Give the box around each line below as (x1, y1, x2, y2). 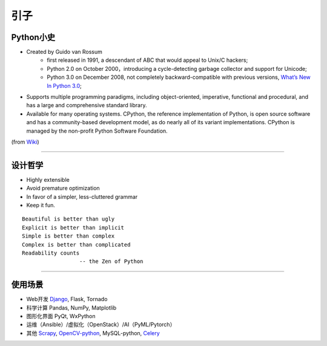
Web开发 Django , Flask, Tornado (26, 296, 108, 303)
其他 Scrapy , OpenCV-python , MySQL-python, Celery (26, 329, 160, 336)
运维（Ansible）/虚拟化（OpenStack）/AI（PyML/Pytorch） (26, 321, 176, 328)
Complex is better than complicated (22, 241, 131, 248)
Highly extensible (26, 176, 70, 183)
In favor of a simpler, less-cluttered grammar (26, 193, 138, 200)
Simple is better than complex (22, 233, 115, 239)
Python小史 (11, 32, 56, 42)
